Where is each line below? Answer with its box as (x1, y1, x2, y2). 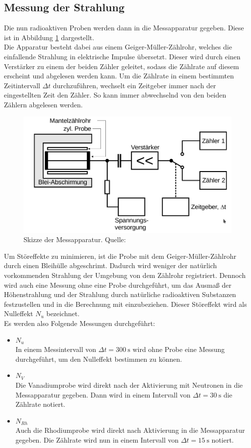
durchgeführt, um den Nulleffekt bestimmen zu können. (15, 353, 182, 364)
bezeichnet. (46, 308, 80, 319)
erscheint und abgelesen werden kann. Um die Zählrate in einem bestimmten (4, 71, 234, 81)
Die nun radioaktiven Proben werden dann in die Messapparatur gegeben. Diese (4, 23, 244, 33)
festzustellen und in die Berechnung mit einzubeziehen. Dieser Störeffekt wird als (4, 299, 247, 309)
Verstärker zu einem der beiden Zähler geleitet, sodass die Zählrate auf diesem (4, 61, 239, 71)
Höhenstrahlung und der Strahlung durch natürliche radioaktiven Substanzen (4, 289, 236, 299)
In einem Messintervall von (15, 344, 97, 354)
